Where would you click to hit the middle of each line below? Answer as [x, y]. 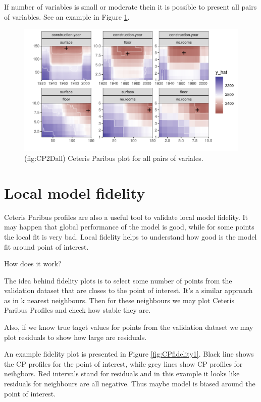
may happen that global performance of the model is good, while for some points [129, 227]
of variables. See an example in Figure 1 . [67, 16]
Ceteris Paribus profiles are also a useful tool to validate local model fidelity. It [126, 217]
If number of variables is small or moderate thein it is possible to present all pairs [130, 7]
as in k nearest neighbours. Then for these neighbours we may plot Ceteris [119, 300]
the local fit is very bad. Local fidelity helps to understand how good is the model [130, 236]
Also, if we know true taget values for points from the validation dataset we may [129, 327]
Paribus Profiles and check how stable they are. [77, 310]
